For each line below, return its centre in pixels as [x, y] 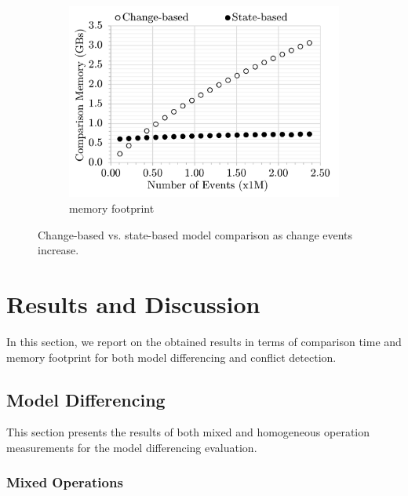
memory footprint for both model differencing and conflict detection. [171, 357]
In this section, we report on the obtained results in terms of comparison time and [204, 341]
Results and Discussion [133, 304]
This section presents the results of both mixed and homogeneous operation [188, 432]
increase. [58, 250]
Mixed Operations [65, 482]
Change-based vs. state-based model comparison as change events [195, 234]
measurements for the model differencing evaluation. [132, 447]
